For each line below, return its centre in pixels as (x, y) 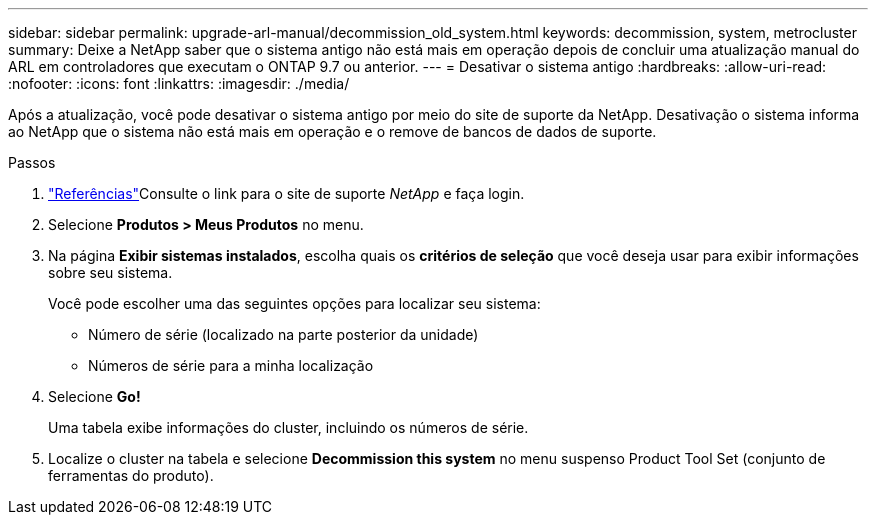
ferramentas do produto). (131, 475)
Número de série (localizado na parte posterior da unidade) (283, 334)
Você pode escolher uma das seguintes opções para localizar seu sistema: (294, 303)
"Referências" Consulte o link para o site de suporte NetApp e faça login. (286, 193)
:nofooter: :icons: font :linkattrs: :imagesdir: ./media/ (179, 83)
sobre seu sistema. (110, 272)
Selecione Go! (94, 396)
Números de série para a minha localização (231, 365)
